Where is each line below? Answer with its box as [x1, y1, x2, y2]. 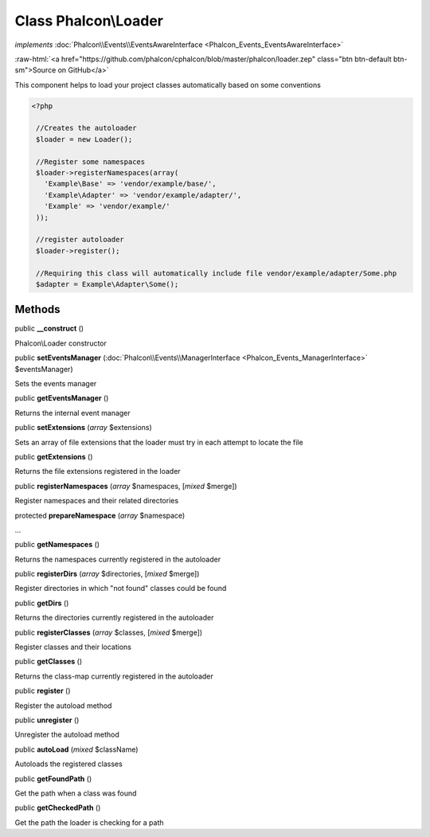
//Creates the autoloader [36, 123, 137, 133]
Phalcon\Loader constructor [14, 338, 107, 348]
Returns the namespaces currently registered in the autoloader [14, 554, 221, 564]
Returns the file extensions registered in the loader [14, 467, 181, 476]
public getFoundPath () [14, 773, 92, 784]
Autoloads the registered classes [14, 759, 123, 769]
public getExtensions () [14, 452, 93, 461]
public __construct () [14, 323, 84, 334]
